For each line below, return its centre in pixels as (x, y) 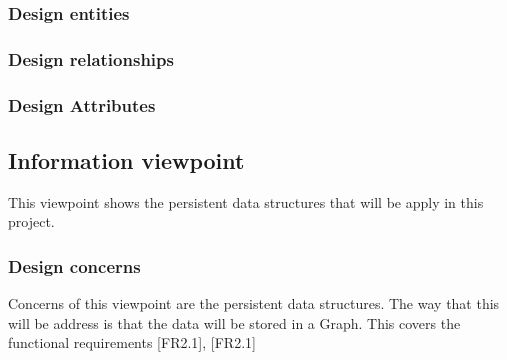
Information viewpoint (126, 159)
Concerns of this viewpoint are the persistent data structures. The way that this (254, 303)
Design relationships (91, 58)
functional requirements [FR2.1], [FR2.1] (132, 342)
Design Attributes (82, 104)
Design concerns (74, 265)
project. (31, 221)
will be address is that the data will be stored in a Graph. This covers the (234, 322)
